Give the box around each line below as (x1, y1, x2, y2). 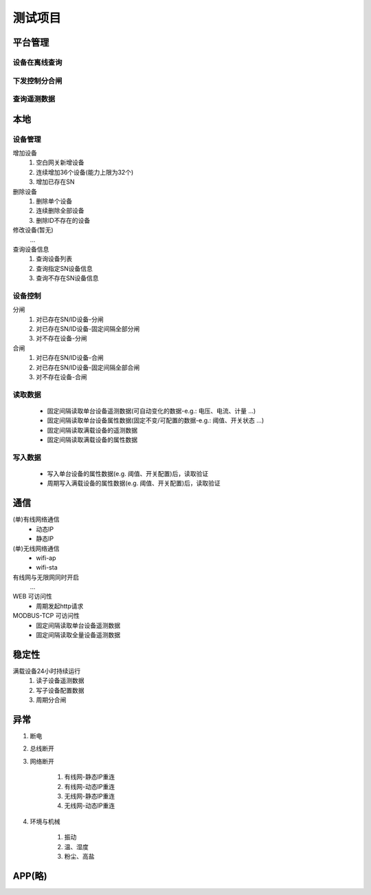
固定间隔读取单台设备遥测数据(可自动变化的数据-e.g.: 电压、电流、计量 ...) (47, 407, 256, 415)
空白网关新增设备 (36, 158, 85, 166)
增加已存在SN (36, 177, 75, 186)
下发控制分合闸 (12, 76, 63, 85)
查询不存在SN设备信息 (36, 274, 99, 282)
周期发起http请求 (36, 602, 84, 610)
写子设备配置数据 (36, 686, 85, 694)
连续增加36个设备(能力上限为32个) (36, 168, 134, 176)
